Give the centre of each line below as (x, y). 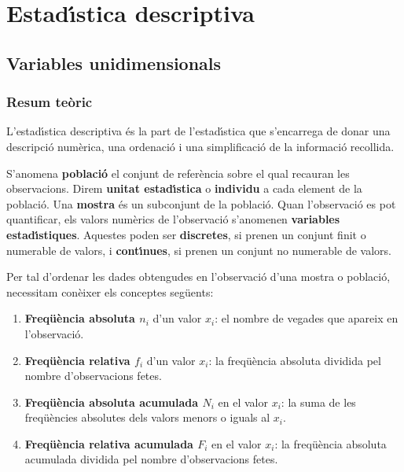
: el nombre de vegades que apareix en (307, 318)
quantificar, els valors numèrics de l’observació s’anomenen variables (173, 219)
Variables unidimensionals (114, 63)
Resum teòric (50, 102)
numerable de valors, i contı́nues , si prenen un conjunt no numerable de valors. (199, 250)
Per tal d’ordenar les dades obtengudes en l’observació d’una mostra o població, (198, 277)
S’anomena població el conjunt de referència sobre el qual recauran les (178, 173)
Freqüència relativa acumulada (109, 443)
